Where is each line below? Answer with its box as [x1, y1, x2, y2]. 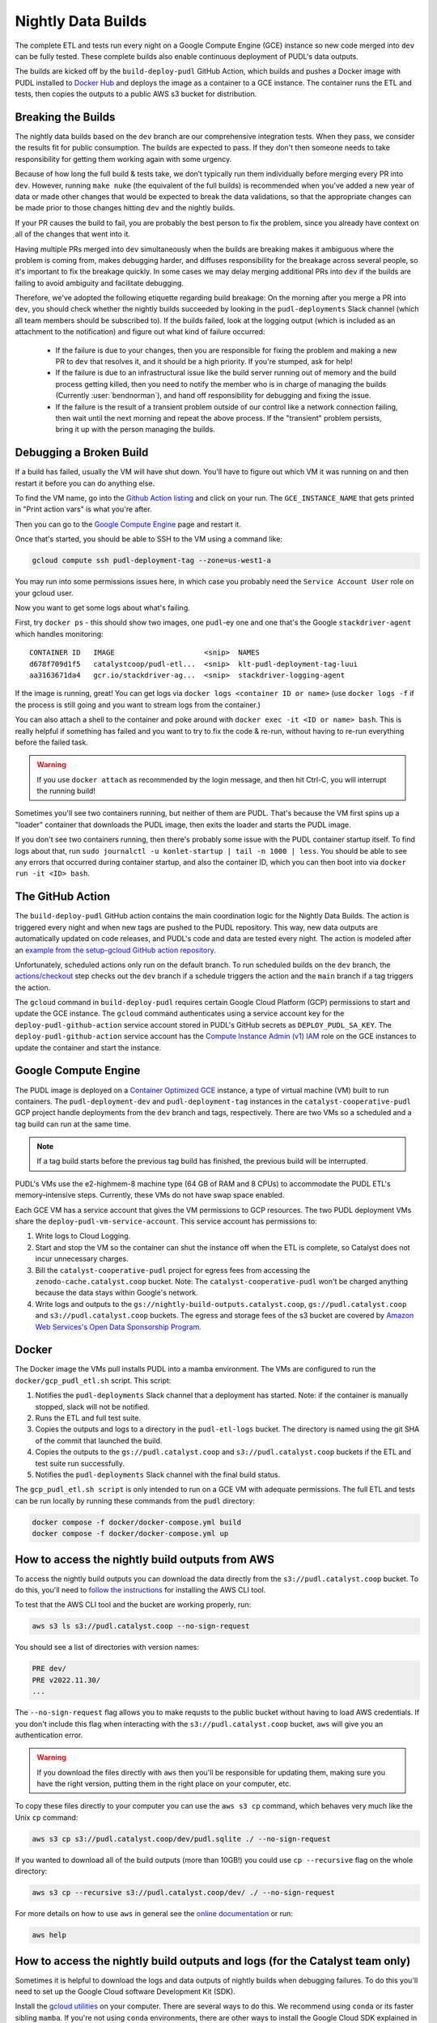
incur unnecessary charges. [35, 1254, 129, 1264]
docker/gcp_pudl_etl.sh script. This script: [15, 1376, 172, 1385]
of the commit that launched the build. [35, 1436, 163, 1445]
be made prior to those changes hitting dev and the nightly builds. [15, 203, 235, 213]
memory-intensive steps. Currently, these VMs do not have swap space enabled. [15, 1190, 285, 1200]
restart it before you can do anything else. [15, 478, 155, 488]
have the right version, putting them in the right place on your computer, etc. [36, 1779, 291, 1788]
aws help [32, 1931, 67, 1940]
